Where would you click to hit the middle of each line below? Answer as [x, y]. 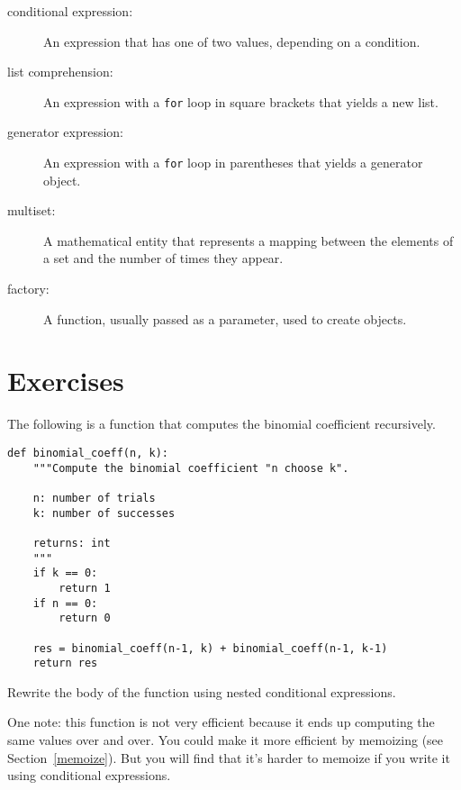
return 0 [85, 618]
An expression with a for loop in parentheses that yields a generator [233, 163]
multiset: [32, 210]
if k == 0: [65, 573]
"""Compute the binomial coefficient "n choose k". [191, 468]
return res [65, 663]
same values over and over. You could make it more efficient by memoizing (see [226, 740]
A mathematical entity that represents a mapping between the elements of [249, 240]
